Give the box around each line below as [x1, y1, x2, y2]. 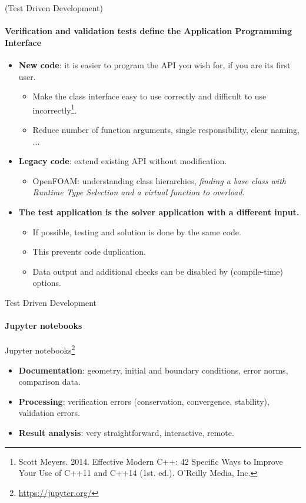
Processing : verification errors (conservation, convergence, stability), [18, 395, 270, 407]
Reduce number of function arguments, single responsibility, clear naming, [32, 124, 300, 136]
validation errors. [18, 407, 80, 419]
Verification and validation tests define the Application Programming [5, 25, 292, 37]
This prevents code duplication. [32, 245, 146, 258]
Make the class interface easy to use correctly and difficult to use [32, 90, 267, 102]
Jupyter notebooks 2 [5, 342, 75, 356]
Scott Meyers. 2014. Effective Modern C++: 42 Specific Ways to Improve [18, 455, 283, 467]
